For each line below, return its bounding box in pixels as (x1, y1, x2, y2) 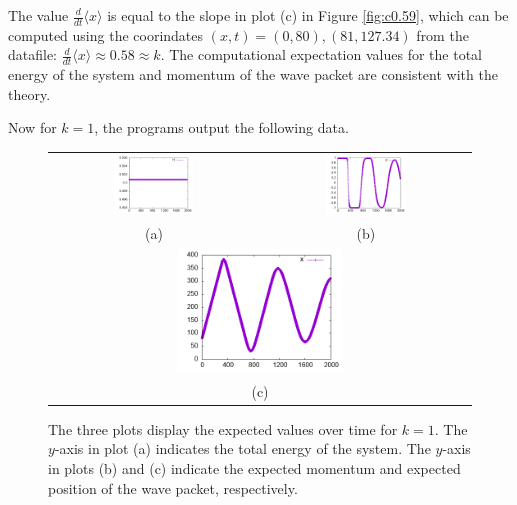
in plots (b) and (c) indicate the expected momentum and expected (48, 458, 461, 479)
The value (8, 5, 69, 25)
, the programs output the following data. (94, 117, 349, 138)
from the (416, 24, 469, 45)
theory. (8, 83, 51, 104)
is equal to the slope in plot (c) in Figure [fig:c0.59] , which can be (107, 5, 509, 25)
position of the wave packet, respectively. (48, 477, 298, 498)
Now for (8, 117, 57, 138)
